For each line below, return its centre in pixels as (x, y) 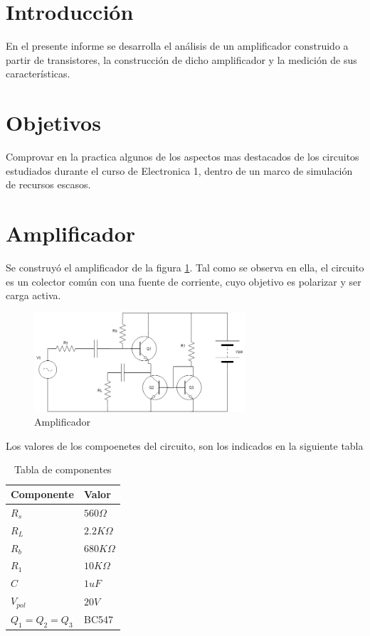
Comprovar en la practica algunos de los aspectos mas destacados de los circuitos (183, 157)
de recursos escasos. (48, 184)
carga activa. (33, 295)
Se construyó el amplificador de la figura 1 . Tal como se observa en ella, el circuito (185, 267)
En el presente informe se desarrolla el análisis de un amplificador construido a (177, 46)
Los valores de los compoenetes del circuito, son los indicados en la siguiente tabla (185, 445)
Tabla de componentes (63, 469)
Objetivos (53, 123)
